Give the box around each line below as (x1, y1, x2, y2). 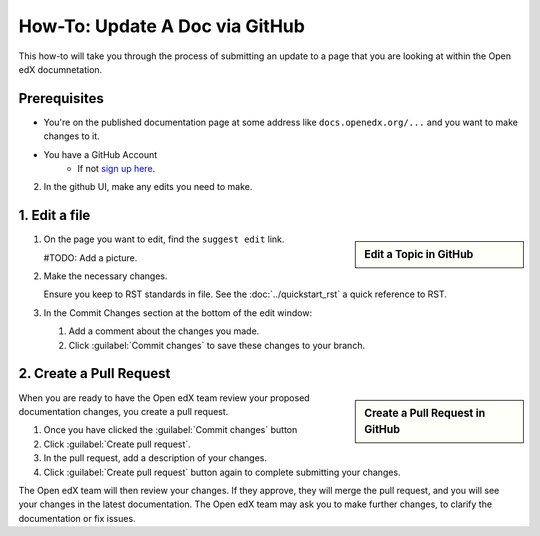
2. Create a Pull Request (18, 365, 171, 382)
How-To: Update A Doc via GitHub (18, 15, 305, 37)
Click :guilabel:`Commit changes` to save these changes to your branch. (68, 339, 365, 351)
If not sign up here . (77, 163, 156, 175)
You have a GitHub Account (43, 148, 158, 160)
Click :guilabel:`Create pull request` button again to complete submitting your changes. (43, 466, 401, 478)
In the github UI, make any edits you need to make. (43, 181, 253, 193)
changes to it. (43, 130, 100, 142)
